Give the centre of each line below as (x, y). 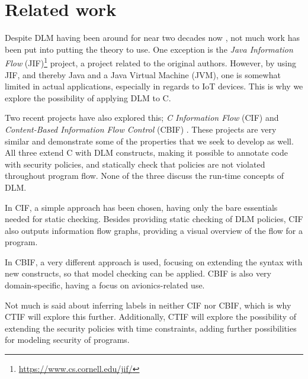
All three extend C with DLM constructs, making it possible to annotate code (146, 152)
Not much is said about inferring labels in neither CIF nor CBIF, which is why (148, 305)
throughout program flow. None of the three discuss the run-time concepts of (145, 176)
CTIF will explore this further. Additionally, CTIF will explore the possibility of (150, 317)
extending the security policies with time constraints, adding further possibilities (151, 328)
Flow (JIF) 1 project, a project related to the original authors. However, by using (150, 62)
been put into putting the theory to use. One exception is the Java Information (149, 49)
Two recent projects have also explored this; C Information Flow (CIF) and (142, 118)
